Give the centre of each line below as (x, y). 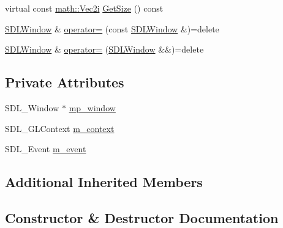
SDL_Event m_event (46, 149)
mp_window (92, 107)
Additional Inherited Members (104, 182)
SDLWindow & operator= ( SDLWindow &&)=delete (104, 49)
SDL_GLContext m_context (60, 128)
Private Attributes (65, 82)
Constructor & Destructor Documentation (142, 217)
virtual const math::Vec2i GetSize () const (84, 8)
